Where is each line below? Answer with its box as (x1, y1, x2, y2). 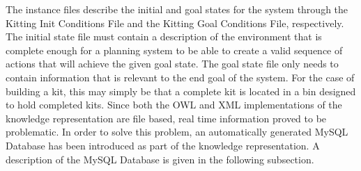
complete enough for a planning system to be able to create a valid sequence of (6, 42, 343, 57)
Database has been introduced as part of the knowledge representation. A (6, 138, 320, 152)
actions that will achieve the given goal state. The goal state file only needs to (6, 56, 339, 71)
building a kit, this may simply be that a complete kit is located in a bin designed (6, 83, 356, 98)
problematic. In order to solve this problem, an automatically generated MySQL (6, 124, 348, 139)
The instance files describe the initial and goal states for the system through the (6, 2, 348, 16)
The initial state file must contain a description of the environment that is (6, 29, 322, 44)
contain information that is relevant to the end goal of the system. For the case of (6, 70, 355, 84)
